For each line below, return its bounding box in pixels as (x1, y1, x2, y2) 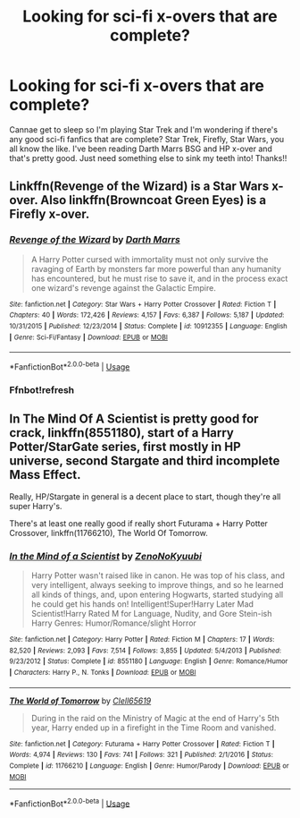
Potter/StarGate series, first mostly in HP (9, 439, 241, 455)
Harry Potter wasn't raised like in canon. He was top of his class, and (30, 570, 286, 581)
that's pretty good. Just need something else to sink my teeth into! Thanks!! (9, 152, 287, 163)
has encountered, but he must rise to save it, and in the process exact (30, 273, 288, 284)
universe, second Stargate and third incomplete (9, 454, 280, 469)
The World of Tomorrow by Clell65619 (9, 695, 152, 706)
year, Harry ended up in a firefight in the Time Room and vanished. (30, 722, 277, 733)
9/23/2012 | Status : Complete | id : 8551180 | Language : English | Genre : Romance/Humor (9, 657, 288, 666)
